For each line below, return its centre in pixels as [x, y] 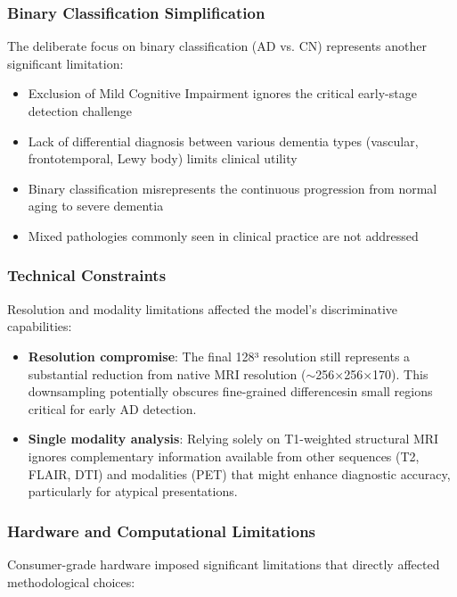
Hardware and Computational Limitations [162, 531]
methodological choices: [71, 581]
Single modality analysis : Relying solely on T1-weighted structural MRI [233, 439]
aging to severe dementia [96, 206]
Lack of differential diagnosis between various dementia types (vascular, [223, 141]
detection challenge [80, 111]
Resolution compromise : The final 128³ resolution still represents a [219, 356]
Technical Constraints [87, 275]
